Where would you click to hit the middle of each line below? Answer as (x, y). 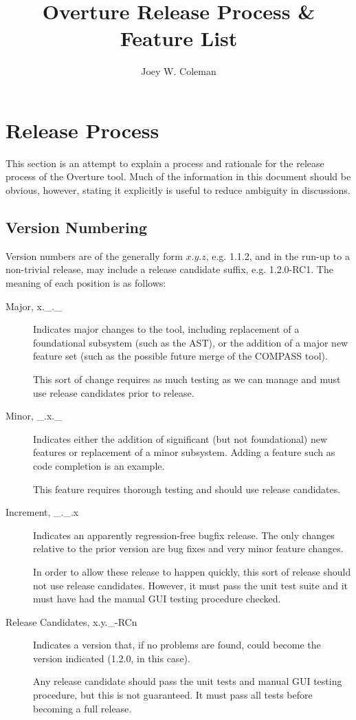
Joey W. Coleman (179, 71)
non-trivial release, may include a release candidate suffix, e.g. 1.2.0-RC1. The (169, 269)
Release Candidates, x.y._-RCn (71, 621)
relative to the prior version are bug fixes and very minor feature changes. (188, 548)
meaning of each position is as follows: (86, 283)
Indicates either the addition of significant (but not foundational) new (180, 438)
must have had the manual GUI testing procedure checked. (157, 599)
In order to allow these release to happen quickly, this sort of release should (192, 571)
